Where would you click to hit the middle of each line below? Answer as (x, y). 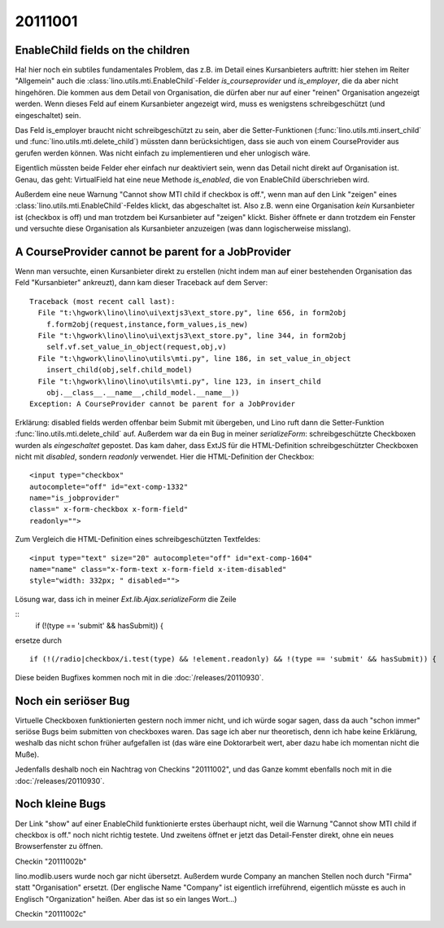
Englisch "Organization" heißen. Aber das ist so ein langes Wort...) (126, 899)
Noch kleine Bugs (60, 804)
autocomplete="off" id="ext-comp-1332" (109, 486)
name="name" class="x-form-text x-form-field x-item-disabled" (158, 570)
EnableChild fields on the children (102, 50)
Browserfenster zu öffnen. (59, 847)
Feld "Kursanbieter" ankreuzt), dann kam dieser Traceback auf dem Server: (141, 283)
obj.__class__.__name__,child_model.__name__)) (143, 392)
